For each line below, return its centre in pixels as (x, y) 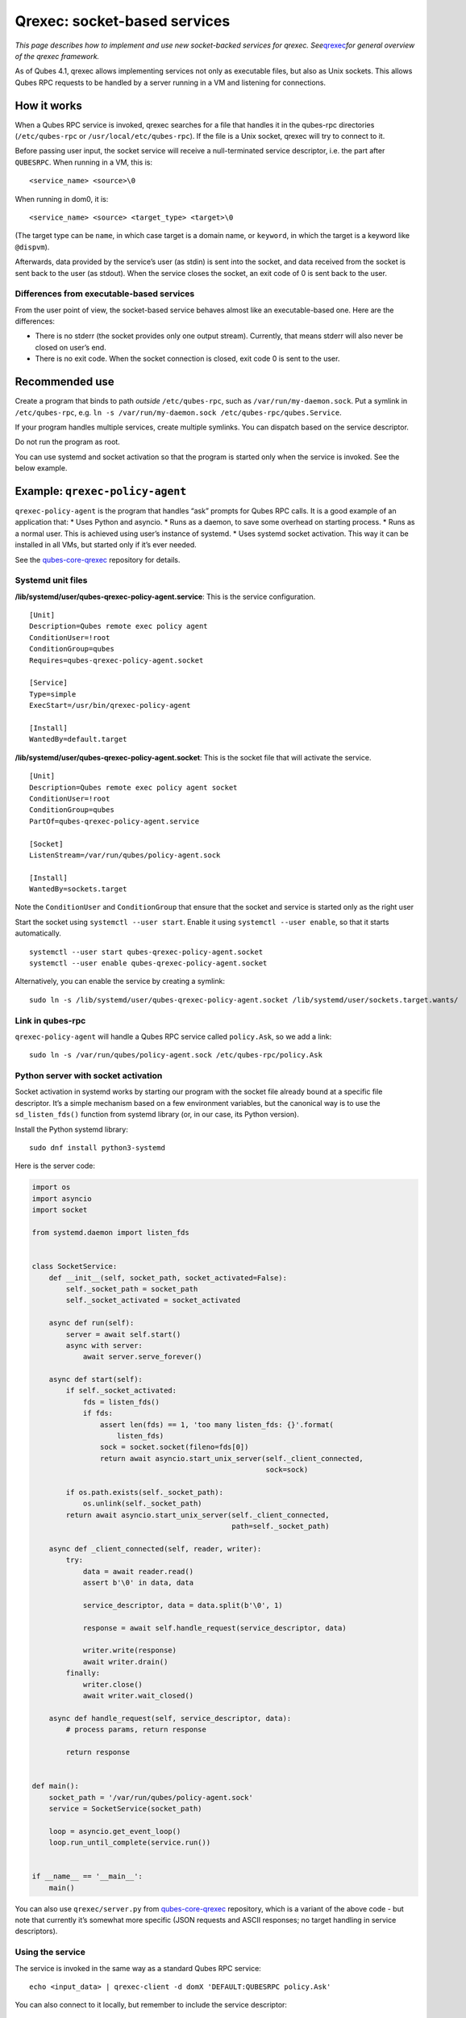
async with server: (104, 1345)
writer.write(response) (130, 1650)
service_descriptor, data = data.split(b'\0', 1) (183, 1605)
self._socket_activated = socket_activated (153, 1300)
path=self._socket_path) (280, 1526)
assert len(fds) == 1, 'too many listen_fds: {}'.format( (217, 1424)
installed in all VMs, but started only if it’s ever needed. (106, 545)
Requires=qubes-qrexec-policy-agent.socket (116, 660)
